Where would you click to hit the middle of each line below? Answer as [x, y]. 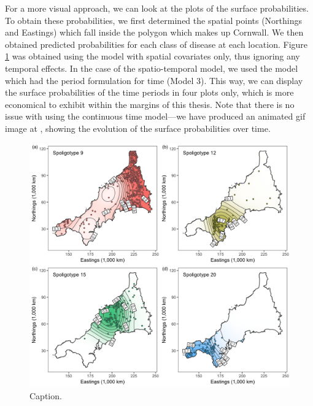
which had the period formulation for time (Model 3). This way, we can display [154, 80]
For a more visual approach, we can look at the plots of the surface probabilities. [157, 8]
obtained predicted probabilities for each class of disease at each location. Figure [156, 44]
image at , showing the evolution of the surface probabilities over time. [138, 128]
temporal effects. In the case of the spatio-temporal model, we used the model [152, 68]
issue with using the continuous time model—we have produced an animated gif [155, 116]
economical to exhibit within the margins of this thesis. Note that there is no [150, 104]
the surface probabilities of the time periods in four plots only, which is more [149, 92]
